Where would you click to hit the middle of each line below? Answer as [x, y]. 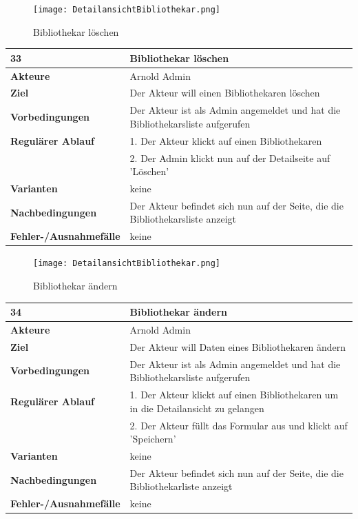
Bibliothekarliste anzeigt [181, 486]
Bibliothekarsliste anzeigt [183, 219]
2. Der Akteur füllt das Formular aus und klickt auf [239, 425]
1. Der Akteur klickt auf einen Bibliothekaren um [234, 395]
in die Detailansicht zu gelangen [197, 408]
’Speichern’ [153, 439]
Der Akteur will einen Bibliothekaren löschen [225, 93]
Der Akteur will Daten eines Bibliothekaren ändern [238, 346]
